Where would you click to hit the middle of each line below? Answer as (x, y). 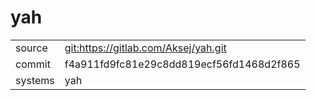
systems (35, 80)
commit (33, 64)
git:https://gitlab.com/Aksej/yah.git (145, 48)
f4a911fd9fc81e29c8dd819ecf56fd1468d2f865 (182, 64)
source (31, 48)
